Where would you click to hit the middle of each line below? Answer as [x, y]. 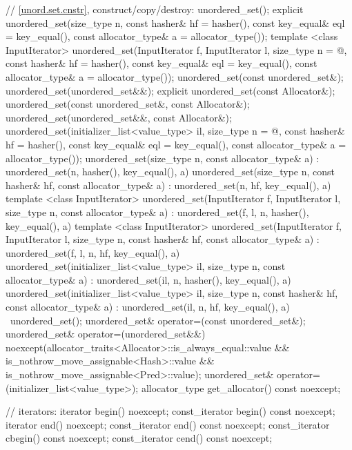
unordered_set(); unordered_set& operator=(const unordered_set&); [158, 320]
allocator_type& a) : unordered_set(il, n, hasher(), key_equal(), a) [148, 279]
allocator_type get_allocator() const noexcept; [241, 388]
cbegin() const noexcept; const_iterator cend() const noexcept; [139, 438]
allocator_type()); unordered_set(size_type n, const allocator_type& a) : [163, 158]
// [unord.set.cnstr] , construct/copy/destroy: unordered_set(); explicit [155, 9]
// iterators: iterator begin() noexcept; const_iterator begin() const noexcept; [170, 411]
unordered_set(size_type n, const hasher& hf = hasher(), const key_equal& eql [175, 22]
